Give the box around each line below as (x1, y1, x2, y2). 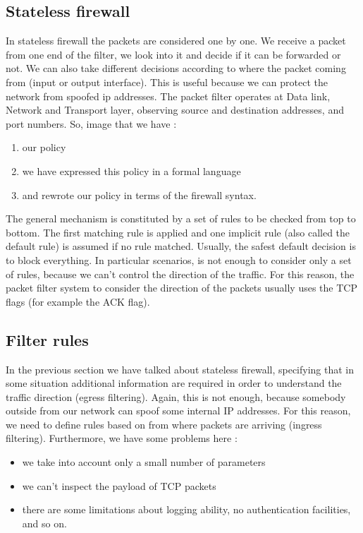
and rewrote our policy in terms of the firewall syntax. (22, 187, 257, 202)
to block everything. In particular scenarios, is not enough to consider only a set (6, 252, 352, 267)
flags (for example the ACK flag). (6, 294, 150, 309)
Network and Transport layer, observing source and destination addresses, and (6, 102, 344, 117)
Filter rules (6, 328, 89, 350)
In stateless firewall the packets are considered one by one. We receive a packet (6, 33, 346, 48)
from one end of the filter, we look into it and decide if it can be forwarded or (6, 47, 341, 61)
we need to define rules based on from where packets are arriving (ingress (6, 417, 322, 431)
